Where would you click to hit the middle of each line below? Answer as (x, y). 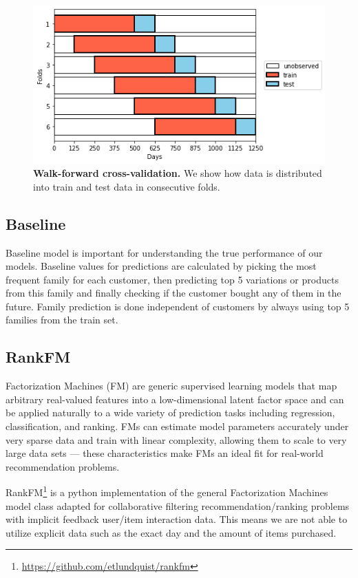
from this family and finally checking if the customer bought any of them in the (173, 293)
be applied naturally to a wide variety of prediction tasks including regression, (170, 413)
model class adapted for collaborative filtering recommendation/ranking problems (178, 505)
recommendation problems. (63, 466)
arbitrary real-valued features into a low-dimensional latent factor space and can (175, 399)
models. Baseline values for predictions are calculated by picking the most (161, 266)
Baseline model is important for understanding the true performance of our (164, 252)
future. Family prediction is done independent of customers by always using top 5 (178, 306)
